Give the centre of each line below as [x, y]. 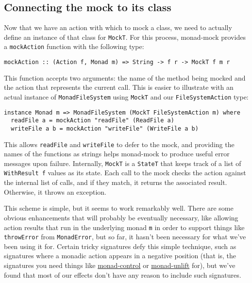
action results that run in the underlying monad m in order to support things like [124, 227]
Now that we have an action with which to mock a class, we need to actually [118, 27]
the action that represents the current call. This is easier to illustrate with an [119, 87]
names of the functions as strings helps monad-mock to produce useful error [117, 154]
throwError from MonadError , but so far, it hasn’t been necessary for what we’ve [125, 237]
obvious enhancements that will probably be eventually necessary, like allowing [121, 217]
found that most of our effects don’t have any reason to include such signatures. [123, 275]
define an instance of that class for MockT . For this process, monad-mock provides [125, 37]
